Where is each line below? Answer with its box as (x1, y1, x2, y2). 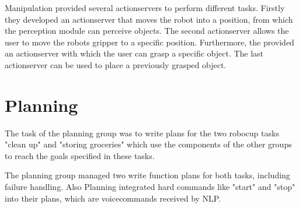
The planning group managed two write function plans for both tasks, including (5, 169, 290, 181)
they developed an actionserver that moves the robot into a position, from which (5, 13, 293, 25)
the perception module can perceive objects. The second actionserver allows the (5, 24, 289, 37)
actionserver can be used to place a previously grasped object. (5, 58, 227, 70)
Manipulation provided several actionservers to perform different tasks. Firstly (5, 2, 285, 13)
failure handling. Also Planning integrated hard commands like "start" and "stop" (5, 181, 295, 193)
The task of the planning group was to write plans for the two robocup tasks (5, 126, 279, 139)
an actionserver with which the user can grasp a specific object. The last (5, 47, 264, 59)
